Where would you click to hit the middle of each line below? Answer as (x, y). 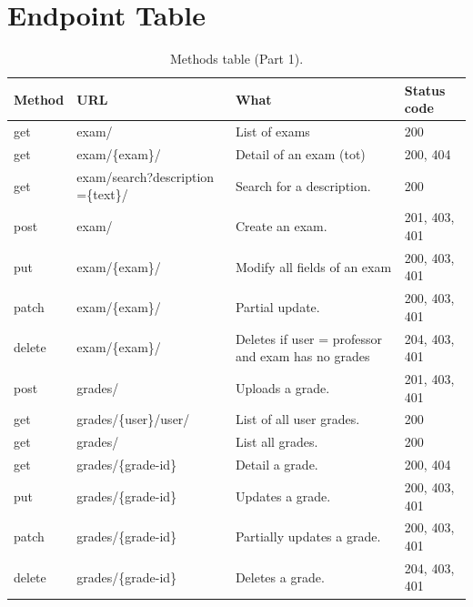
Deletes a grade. (280, 577)
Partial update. (277, 306)
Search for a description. (303, 185)
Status (425, 90)
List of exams (272, 132)
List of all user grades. (297, 419)
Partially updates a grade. (308, 536)
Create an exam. (281, 226)
